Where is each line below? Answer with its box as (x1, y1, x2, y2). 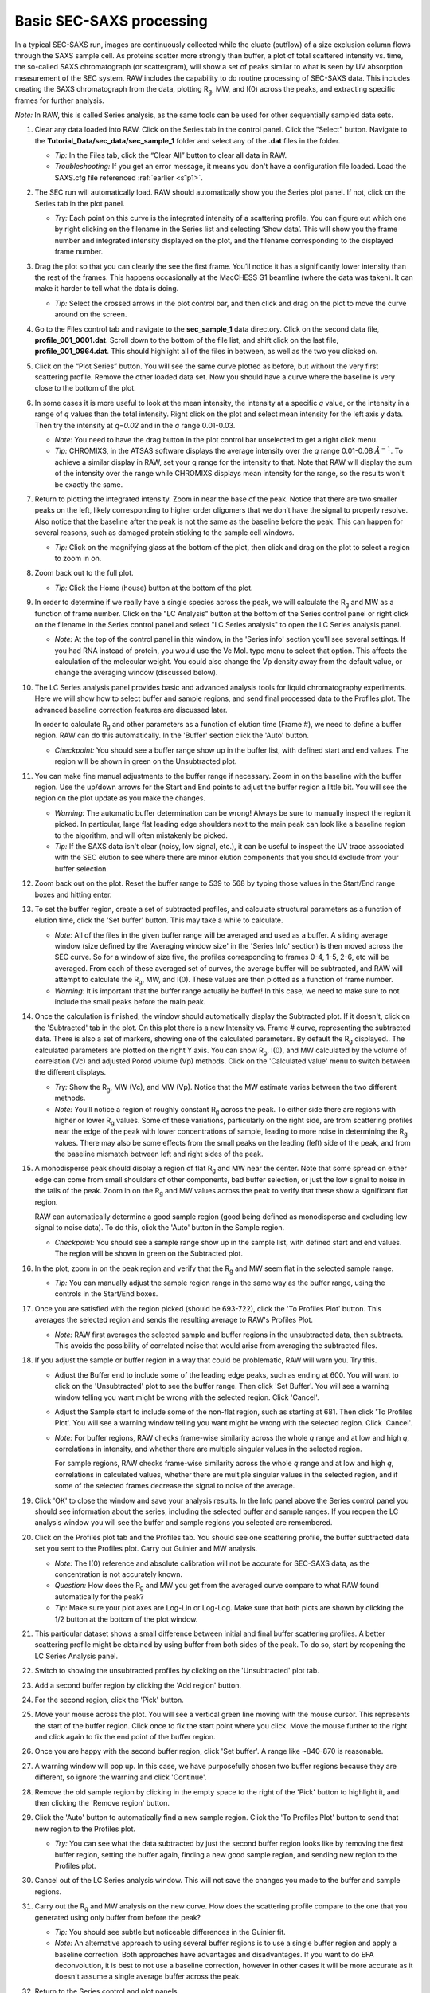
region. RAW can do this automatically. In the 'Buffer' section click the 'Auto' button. (34, 730, 310, 741)
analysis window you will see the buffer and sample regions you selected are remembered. (34, 1518, 333, 1527)
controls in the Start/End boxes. (54, 1289, 158, 1299)
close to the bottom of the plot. (34, 383, 137, 393)
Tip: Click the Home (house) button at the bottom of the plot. (54, 583, 254, 592)
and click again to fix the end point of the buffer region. (34, 1732, 216, 1742)
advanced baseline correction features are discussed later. (34, 705, 228, 714)
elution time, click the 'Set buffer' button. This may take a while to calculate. (34, 915, 283, 925)
